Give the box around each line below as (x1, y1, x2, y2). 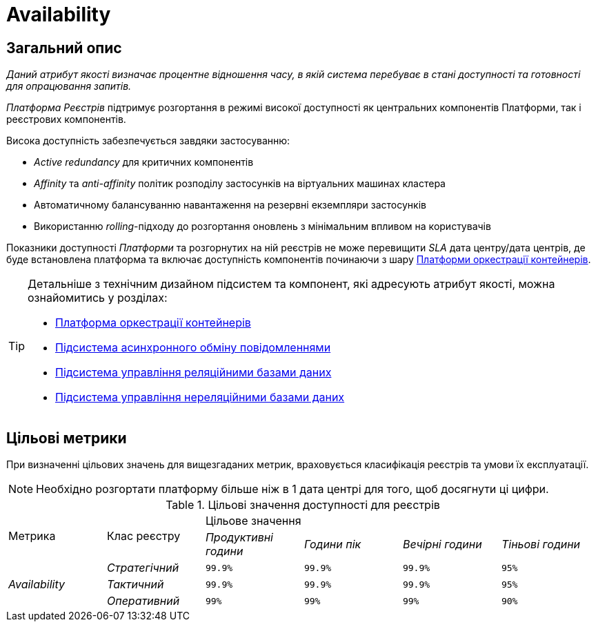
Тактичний (106, 577, 164, 592)
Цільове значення (205, 514, 301, 528)
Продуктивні (205, 530, 273, 545)
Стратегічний (106, 561, 179, 575)
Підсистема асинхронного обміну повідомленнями (55, 340, 331, 355)
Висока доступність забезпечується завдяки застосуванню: (6, 135, 290, 147)
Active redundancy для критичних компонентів (34, 156, 254, 168)
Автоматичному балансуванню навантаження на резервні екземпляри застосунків (34, 199, 426, 211)
